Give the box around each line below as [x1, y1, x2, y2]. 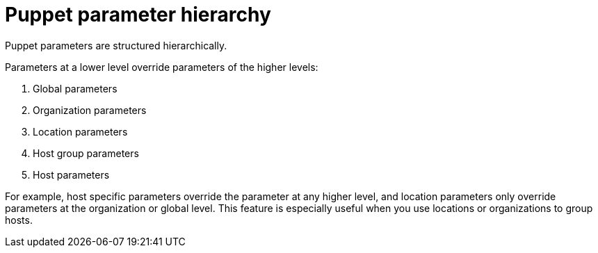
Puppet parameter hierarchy [5, 3, 271, 26]
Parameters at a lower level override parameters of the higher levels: [5, 60, 318, 73]
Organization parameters [33, 104, 147, 116]
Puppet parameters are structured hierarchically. [5, 39, 227, 51]
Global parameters [33, 82, 118, 95]
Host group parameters [33, 147, 139, 159]
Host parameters [33, 168, 110, 181]
